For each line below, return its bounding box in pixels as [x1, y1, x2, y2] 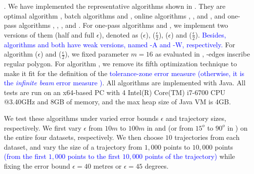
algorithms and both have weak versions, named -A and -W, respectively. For [4, 39, 235, 49]
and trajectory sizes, [166, 113, 226, 123]
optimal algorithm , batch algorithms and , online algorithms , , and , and [4, 10, 226, 20]
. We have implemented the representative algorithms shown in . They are [4, 1, 226, 11]
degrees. [145, 160, 169, 171]
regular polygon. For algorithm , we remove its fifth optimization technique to [4, 58, 237, 69]
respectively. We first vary [4, 122, 82, 133]
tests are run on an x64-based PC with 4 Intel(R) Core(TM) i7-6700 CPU [4, 87, 226, 97]
